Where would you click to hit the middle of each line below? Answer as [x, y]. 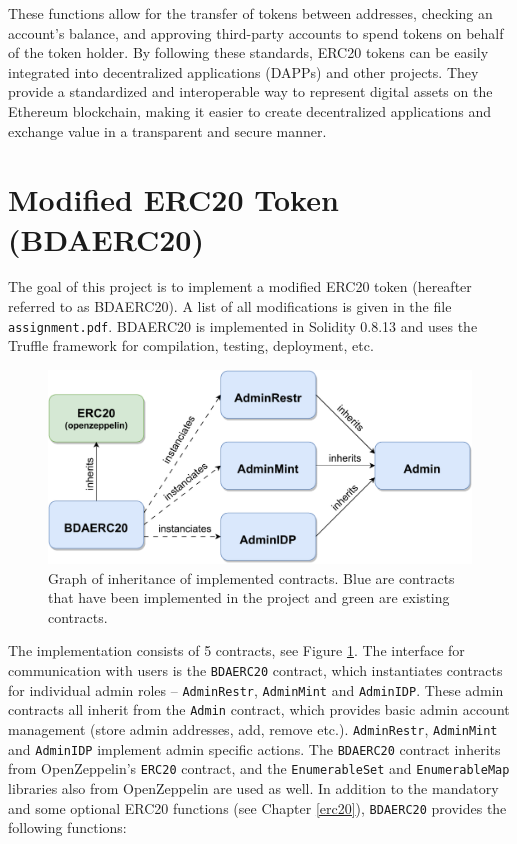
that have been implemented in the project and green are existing [249, 597]
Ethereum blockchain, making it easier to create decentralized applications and [250, 110]
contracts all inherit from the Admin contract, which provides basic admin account [259, 709]
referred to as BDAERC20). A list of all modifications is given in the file [230, 306]
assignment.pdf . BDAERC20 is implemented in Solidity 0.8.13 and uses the [243, 325]
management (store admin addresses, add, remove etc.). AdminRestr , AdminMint [253, 729]
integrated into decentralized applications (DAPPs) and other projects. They [243, 71]
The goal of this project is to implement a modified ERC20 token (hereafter [240, 286]
